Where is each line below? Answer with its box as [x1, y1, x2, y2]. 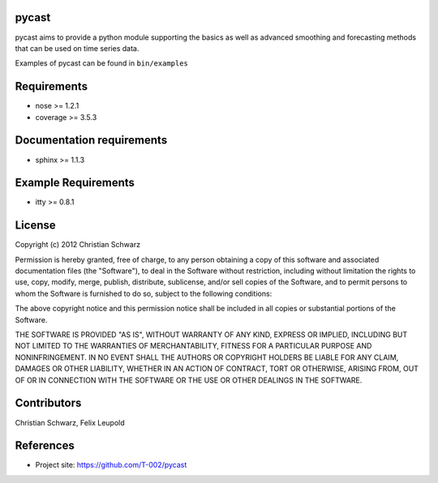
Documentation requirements [15, 134, 168, 147]
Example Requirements [15, 176, 135, 190]
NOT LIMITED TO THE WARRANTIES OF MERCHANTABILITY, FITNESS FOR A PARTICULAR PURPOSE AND [15, 341, 372, 351]
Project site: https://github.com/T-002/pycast [35, 460, 187, 470]
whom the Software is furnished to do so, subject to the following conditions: [15, 289, 273, 298]
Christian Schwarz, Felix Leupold [15, 417, 125, 427]
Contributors [15, 396, 82, 410]
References [15, 438, 75, 453]
